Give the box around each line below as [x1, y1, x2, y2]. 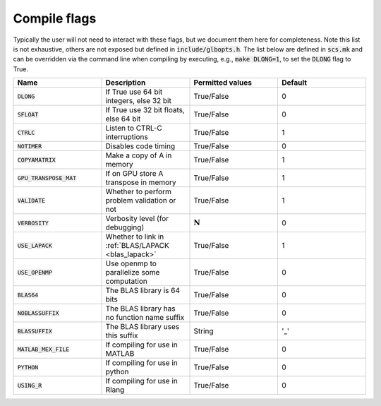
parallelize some [105, 268, 160, 277]
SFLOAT [17, 110, 39, 118]
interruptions [105, 132, 148, 142]
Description [105, 78, 146, 88]
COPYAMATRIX [17, 156, 56, 164]
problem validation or [105, 196, 176, 205]
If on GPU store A [105, 169, 164, 179]
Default [281, 78, 307, 88]
